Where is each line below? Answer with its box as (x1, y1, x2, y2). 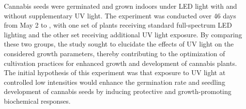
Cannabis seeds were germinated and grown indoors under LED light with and (4, 1, 237, 11)
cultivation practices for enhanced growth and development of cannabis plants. (4, 58, 237, 68)
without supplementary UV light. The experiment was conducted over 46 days (4, 10, 236, 20)
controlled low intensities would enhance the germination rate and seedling (4, 77, 225, 87)
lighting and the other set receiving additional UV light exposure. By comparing (4, 29, 242, 39)
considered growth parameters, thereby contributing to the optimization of (4, 48, 225, 58)
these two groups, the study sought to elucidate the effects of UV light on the (4, 39, 234, 49)
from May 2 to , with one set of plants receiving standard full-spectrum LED (4, 20, 232, 30)
